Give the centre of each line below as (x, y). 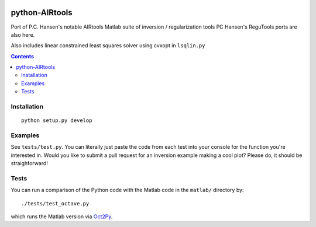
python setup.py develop (57, 121)
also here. (23, 34)
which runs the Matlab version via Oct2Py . (62, 216)
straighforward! (29, 163)
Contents (23, 56)
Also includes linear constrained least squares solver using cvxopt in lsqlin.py (108, 46)
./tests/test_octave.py (55, 203)
